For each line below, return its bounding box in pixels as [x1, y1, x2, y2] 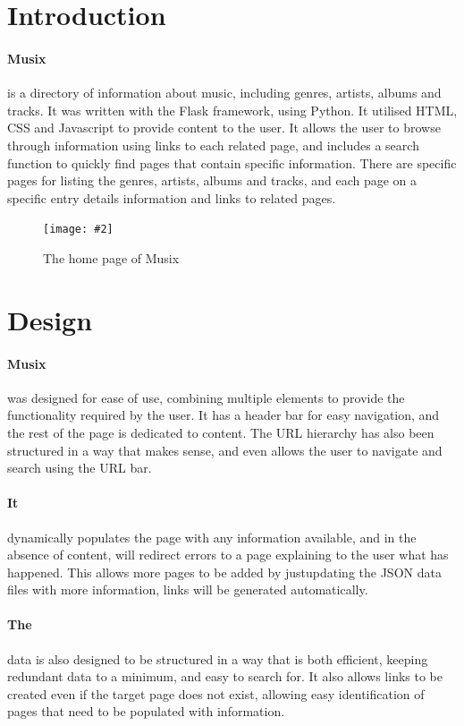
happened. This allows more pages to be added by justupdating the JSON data [7, 562, 442, 581]
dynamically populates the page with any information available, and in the [7, 527, 417, 546]
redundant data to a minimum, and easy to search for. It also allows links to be [7, 667, 443, 686]
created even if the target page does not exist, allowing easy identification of [7, 684, 425, 703]
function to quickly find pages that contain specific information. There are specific [7, 153, 457, 172]
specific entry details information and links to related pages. [7, 188, 336, 207]
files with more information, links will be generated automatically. [7, 580, 368, 599]
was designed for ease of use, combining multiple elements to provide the [7, 388, 405, 406]
